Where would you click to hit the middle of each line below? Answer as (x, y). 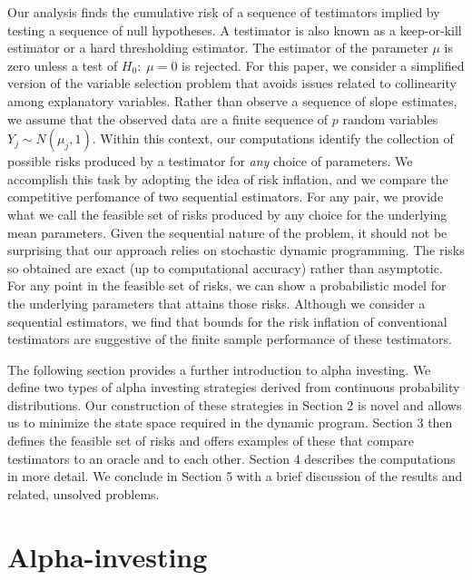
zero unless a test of (63, 65)
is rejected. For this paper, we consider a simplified (323, 65)
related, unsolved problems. (84, 493)
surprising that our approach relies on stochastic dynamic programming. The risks (236, 250)
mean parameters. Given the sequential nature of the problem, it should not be (227, 232)
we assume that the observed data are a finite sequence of (168, 118)
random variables (390, 118)
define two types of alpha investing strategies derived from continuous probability (234, 387)
